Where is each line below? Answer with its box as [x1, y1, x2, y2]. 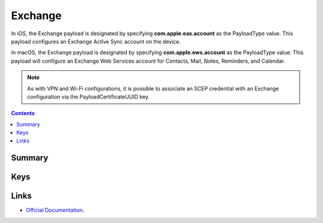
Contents [11, 110, 35, 117]
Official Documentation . [26, 206, 85, 214]
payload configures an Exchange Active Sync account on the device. [11, 38, 181, 45]
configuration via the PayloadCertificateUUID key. [27, 93, 150, 100]
